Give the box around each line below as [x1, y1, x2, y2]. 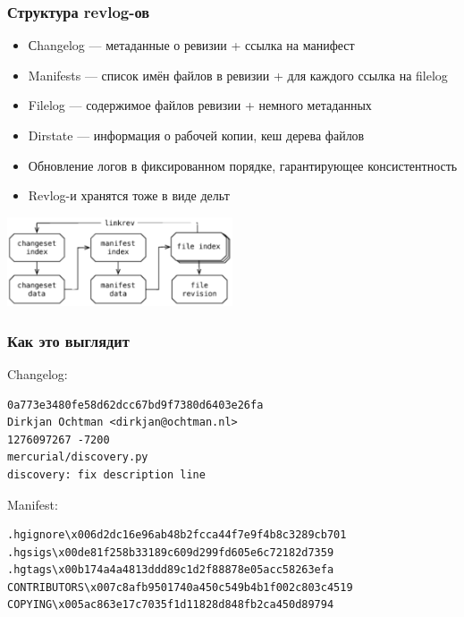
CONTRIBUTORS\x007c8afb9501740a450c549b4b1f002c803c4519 [7, 580, 353, 594]
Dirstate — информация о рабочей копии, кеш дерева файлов [28, 126, 365, 144]
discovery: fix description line [7, 468, 206, 481]
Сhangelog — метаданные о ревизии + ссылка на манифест [28, 36, 355, 55]
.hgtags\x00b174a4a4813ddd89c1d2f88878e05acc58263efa [7, 563, 334, 577]
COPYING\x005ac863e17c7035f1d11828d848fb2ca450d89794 [7, 598, 334, 612]
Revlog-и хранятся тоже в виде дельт [28, 186, 230, 205]
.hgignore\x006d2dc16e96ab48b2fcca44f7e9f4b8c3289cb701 [7, 528, 347, 542]
